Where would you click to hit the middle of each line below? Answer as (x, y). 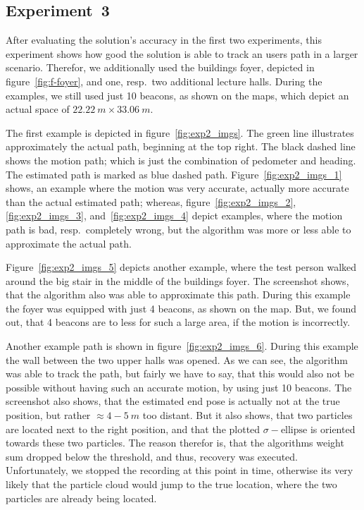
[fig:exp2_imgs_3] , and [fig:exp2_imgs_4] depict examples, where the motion (174, 215)
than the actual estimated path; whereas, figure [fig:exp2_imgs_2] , (151, 201)
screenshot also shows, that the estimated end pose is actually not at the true (173, 401)
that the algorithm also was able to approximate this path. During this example (178, 295)
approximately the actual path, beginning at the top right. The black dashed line (181, 146)
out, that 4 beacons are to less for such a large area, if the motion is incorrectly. (178, 322)
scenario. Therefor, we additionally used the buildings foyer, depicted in (160, 67)
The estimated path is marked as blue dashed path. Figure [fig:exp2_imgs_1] (174, 174)
